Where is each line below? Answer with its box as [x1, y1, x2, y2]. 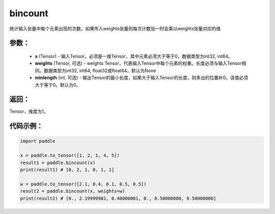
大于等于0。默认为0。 [35, 82, 81, 88]
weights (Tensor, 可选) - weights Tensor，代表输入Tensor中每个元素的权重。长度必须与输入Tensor [35, 60, 242, 66]
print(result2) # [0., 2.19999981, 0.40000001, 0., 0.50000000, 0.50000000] [20, 195, 216, 201]
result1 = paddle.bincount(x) [20, 159, 96, 166]
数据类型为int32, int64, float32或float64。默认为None [43, 67, 156, 73]
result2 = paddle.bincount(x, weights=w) [20, 189, 125, 194]
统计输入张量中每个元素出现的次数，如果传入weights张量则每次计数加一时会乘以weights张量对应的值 [9, 25, 221, 32]
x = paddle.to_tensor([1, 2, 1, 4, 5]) [20, 153, 120, 158]
